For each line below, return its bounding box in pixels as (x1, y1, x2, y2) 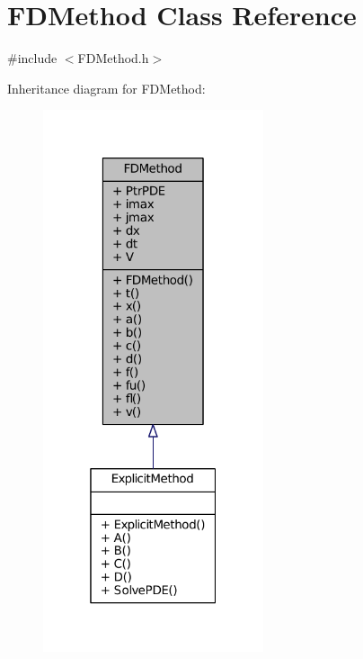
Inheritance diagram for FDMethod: (7, 78, 206, 97)
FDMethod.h (77, 49, 149, 68)
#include (7, 49, 58, 68)
